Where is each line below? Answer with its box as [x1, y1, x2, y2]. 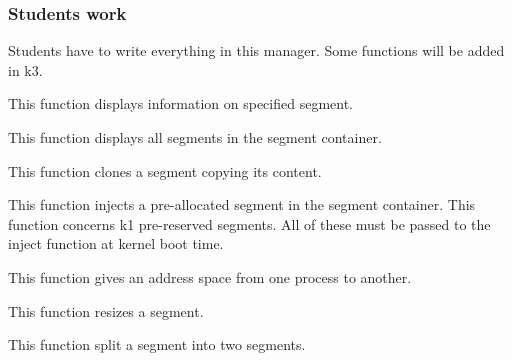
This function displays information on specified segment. [8, 93, 354, 114]
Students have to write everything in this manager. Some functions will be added [8, 40, 505, 61]
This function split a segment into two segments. [8, 334, 306, 355]
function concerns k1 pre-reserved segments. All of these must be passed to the [8, 213, 491, 234]
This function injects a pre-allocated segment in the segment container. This [8, 194, 476, 215]
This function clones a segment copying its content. [8, 160, 322, 181]
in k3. [8, 59, 43, 80]
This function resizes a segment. [8, 300, 204, 321]
